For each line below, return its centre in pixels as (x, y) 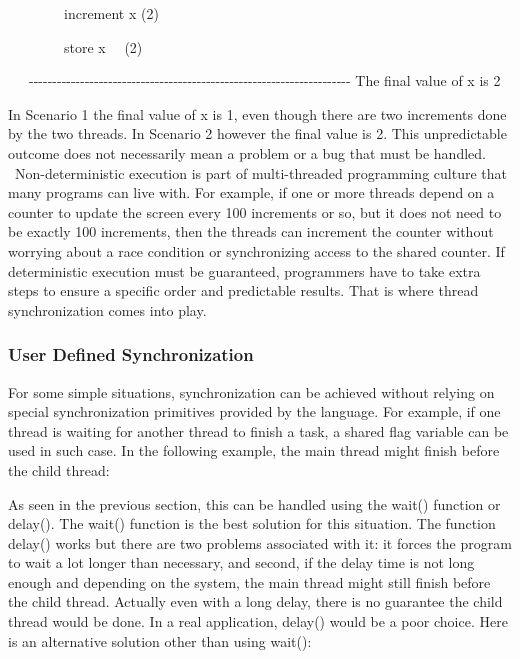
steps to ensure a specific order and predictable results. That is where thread (243, 290)
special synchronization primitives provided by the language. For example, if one (254, 411)
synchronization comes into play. (107, 309)
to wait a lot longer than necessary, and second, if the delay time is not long (241, 562)
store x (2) (103, 46)
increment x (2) (111, 13)
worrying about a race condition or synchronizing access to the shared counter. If (256, 250)
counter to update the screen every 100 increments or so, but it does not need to (255, 211)
